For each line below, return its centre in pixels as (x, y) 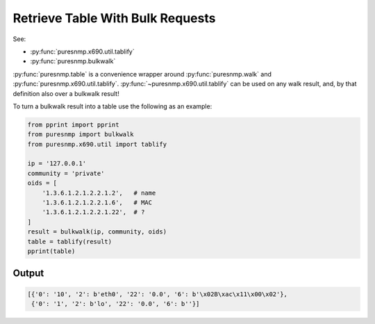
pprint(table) (51, 251)
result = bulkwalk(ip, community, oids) (97, 232)
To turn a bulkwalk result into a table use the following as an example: (112, 106)
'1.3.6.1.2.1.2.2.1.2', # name (99, 193)
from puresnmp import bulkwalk (81, 135)
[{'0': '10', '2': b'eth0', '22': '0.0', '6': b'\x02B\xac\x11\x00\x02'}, (158, 294)
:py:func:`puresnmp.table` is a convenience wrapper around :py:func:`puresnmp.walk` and (142, 74)
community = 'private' (66, 173)
